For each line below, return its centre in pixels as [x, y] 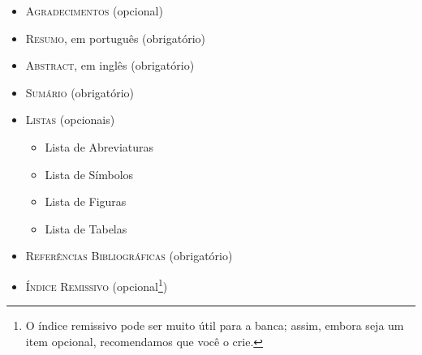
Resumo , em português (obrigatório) [115, 38]
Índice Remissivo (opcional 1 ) [97, 284]
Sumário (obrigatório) [80, 92]
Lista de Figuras [86, 201]
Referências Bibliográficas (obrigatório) [129, 256]
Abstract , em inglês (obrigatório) [110, 65]
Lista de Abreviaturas [99, 146]
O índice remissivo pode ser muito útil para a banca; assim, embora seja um [215, 325]
